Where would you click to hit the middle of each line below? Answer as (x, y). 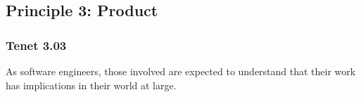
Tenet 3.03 (36, 45)
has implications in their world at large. (91, 85)
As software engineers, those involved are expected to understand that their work (181, 71)
